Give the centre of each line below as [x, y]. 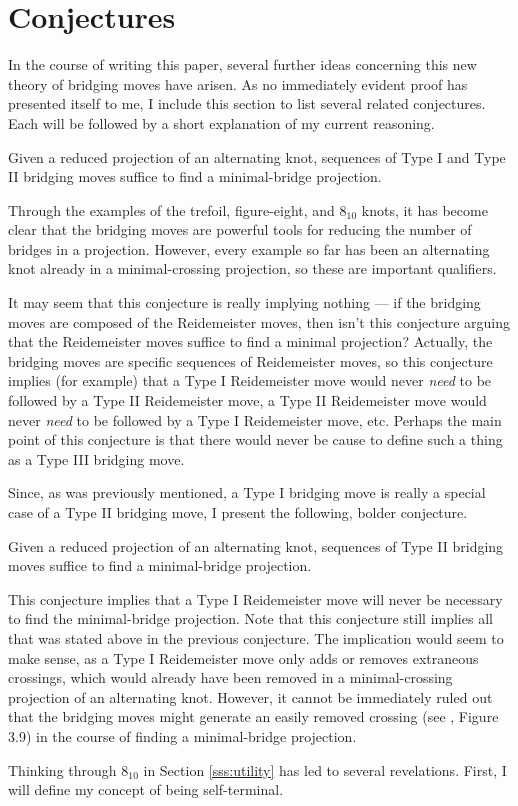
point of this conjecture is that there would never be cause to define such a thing [255, 439]
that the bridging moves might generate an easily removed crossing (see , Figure [253, 716]
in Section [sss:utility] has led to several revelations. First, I [325, 769]
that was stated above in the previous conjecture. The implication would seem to [256, 637]
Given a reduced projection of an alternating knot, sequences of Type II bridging [256, 545]
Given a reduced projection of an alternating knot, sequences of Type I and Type [257, 156]
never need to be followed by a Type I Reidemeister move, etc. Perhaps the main [255, 419]
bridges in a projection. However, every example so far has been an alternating [249, 248]
